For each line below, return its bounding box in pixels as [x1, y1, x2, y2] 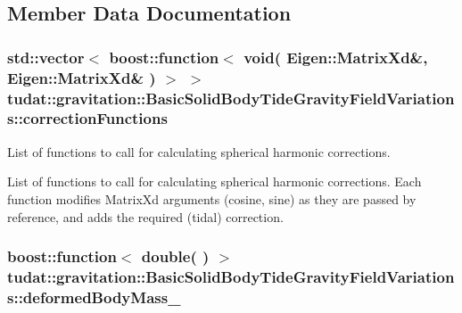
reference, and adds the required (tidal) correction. [7, 207, 284, 226]
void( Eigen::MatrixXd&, [243, 45, 428, 68]
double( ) [141, 245, 210, 268]
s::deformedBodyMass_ [7, 285, 181, 308]
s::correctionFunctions [7, 107, 168, 129]
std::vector [7, 45, 85, 68]
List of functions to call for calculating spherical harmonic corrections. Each [7, 172, 422, 191]
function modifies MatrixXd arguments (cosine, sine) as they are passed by [7, 189, 417, 208]
